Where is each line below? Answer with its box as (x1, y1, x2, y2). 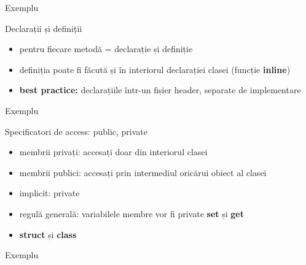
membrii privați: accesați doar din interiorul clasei (19, 145, 208, 158)
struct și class (19, 228, 77, 240)
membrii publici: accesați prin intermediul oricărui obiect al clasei (19, 166, 267, 179)
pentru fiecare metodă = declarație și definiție (19, 42, 193, 55)
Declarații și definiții (5, 21, 82, 34)
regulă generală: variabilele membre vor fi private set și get (19, 207, 244, 220)
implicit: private (19, 186, 80, 199)
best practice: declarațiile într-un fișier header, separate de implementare (19, 83, 301, 96)
